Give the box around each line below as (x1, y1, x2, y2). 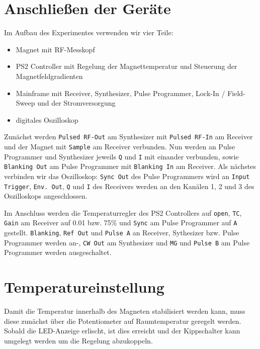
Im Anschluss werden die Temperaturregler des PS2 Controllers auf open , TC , (4, 207, 242, 218)
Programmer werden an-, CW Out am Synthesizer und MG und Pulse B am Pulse (4, 237, 250, 247)
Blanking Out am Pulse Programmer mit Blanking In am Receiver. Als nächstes (4, 161, 256, 171)
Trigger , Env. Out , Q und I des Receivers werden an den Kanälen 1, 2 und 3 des (4, 181, 254, 191)
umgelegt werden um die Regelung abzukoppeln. (4, 335, 153, 345)
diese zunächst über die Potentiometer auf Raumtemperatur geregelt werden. (4, 315, 241, 326)
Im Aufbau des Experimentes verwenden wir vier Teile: (4, 27, 174, 38)
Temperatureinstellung (4, 277, 164, 297)
